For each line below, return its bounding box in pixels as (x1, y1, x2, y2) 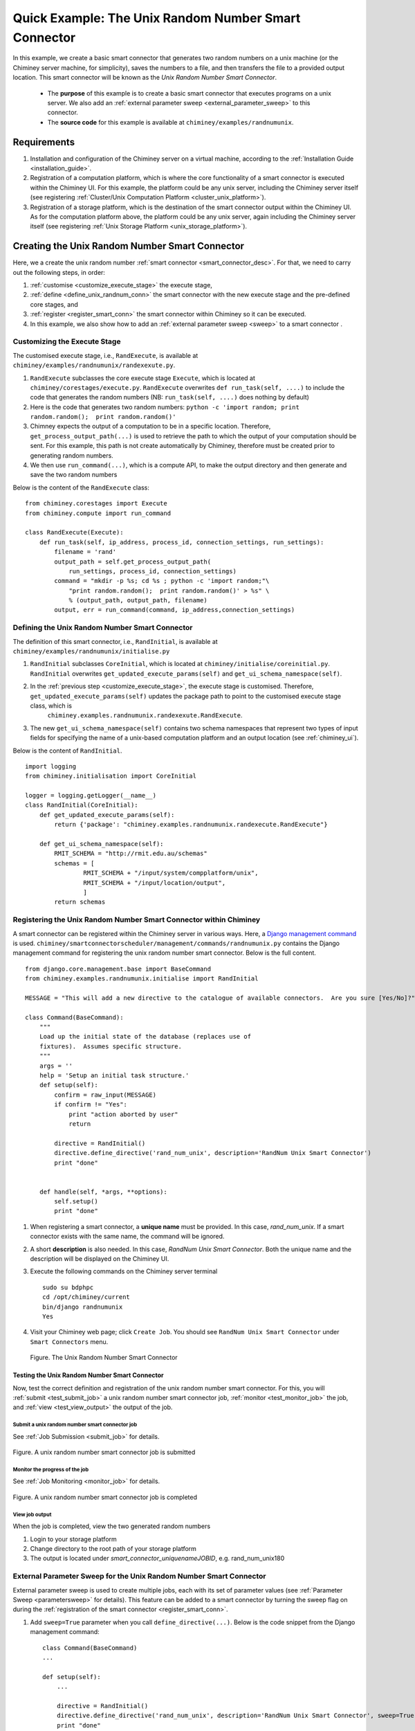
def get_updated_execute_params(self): (39, 811, 175, 818)
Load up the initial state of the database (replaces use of (39, 1032, 252, 1041)
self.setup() (54, 1198, 98, 1205)
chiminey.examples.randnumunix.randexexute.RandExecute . (47, 711, 243, 719)
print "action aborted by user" (68, 1110, 179, 1118)
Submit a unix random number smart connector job (12, 1421, 138, 1428)
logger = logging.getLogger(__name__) (25, 791, 157, 800)
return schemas (54, 898, 106, 906)
